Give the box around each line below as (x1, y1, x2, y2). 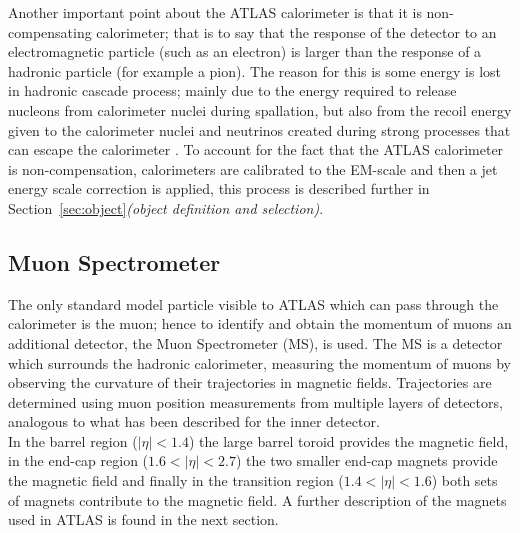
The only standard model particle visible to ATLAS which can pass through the (8, 293, 499, 314)
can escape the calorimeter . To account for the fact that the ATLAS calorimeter (8, 139, 504, 160)
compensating (8, 21, 92, 42)
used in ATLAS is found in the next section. (8, 509, 279, 530)
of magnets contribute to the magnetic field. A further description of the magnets (8, 489, 507, 510)
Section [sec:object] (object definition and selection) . (8, 197, 324, 218)
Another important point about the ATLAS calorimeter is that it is (8, 2, 422, 22)
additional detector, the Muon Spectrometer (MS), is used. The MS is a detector (8, 332, 503, 353)
